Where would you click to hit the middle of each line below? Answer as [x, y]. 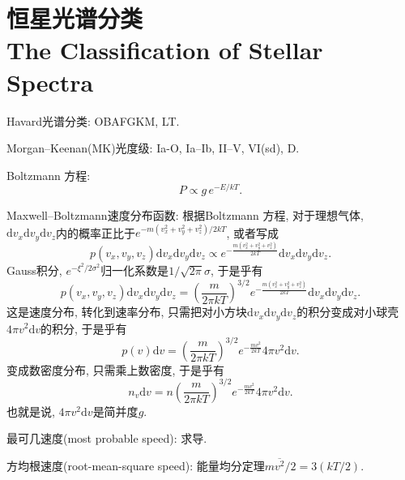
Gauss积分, [34, 270]
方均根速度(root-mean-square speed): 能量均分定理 [136, 466]
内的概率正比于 [96, 232]
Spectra [50, 81]
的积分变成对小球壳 [348, 312]
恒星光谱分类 [75, 18]
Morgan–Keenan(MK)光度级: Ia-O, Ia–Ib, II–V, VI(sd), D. [153, 148]
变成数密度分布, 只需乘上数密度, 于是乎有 [116, 369]
